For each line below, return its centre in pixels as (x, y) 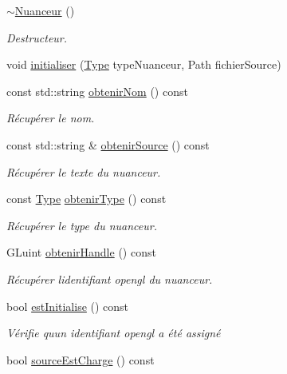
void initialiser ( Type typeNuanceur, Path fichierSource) (144, 64)
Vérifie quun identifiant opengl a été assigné (114, 333)
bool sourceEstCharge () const (81, 359)
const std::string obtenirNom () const (97, 91)
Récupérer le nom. (51, 118)
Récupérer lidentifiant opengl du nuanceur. (110, 279)
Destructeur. (37, 37)
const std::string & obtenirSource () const (108, 144)
